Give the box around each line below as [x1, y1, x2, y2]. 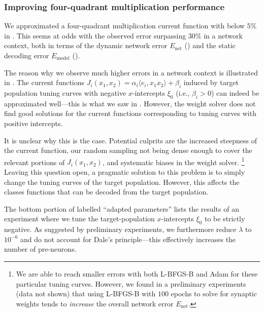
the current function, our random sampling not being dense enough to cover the [4, 145, 252, 155]
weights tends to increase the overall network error [16, 298, 174, 308]
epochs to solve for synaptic [171, 288, 257, 299]
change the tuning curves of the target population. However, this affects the [4, 176, 240, 187]
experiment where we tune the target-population [4, 213, 155, 224]
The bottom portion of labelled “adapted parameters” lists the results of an [4, 203, 239, 214]
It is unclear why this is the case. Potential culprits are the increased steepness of [4, 135, 257, 145]
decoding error [4, 50, 49, 60]
